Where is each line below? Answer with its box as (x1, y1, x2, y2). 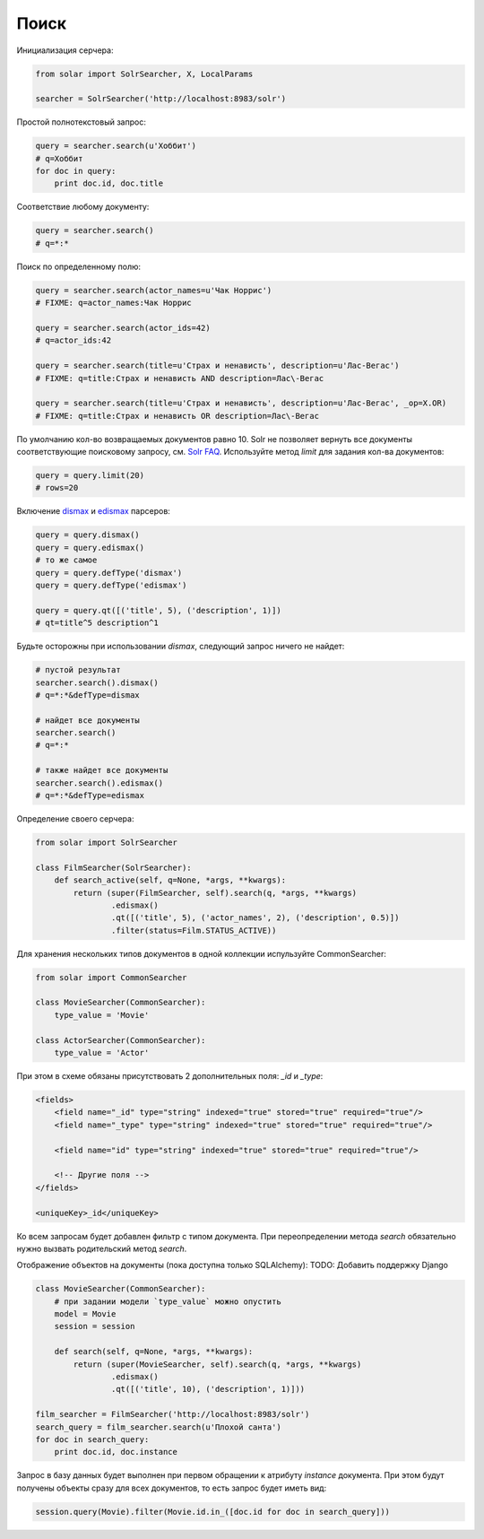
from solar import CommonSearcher (35, 972, 187, 982)
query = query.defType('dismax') (35, 568, 183, 578)
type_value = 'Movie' (54, 1010, 150, 1020)
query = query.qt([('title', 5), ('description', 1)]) (35, 605, 281, 615)
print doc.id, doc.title (54, 178, 164, 188)
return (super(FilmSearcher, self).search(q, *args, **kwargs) (73, 888, 358, 898)
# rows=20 (35, 483, 79, 493)
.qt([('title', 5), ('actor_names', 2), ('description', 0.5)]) (110, 913, 400, 923)
